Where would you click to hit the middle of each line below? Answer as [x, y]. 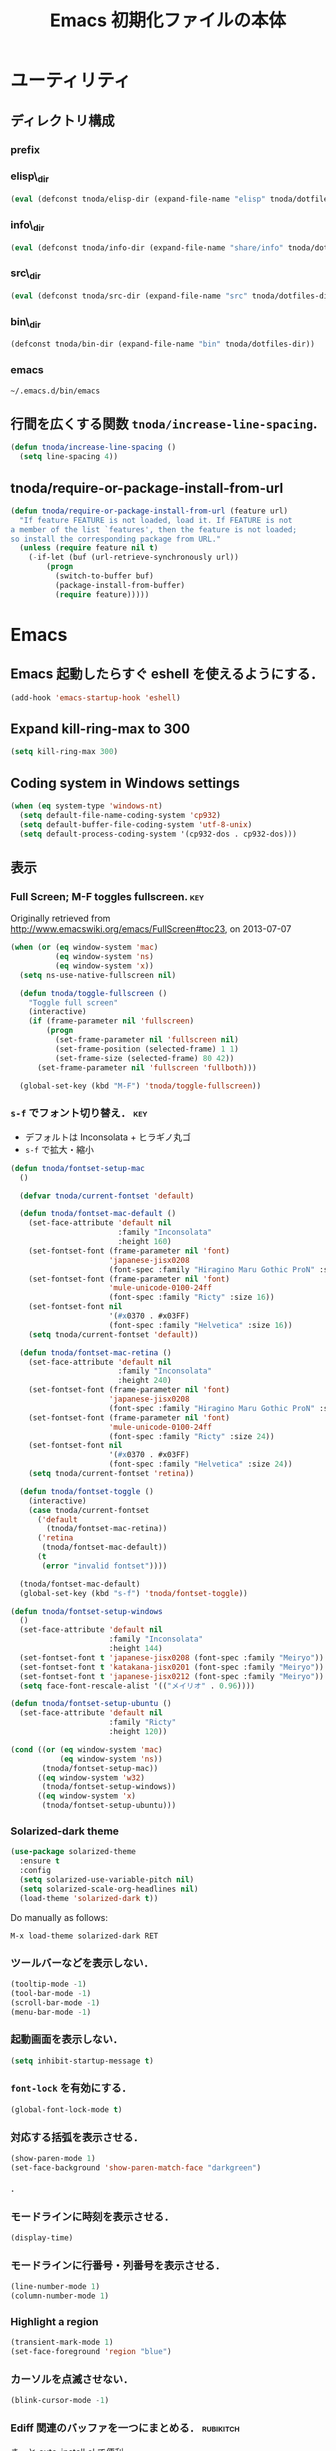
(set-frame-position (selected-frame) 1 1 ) [147, 1049]
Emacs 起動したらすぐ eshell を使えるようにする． [167, 674]
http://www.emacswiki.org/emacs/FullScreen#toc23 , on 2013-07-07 [151, 929]
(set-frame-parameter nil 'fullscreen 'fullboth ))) [146, 1067]
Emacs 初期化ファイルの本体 [168, 20]
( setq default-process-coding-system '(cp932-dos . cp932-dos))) [158, 834]
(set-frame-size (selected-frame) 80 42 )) [144, 1058]
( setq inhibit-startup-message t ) [82, 2061]
